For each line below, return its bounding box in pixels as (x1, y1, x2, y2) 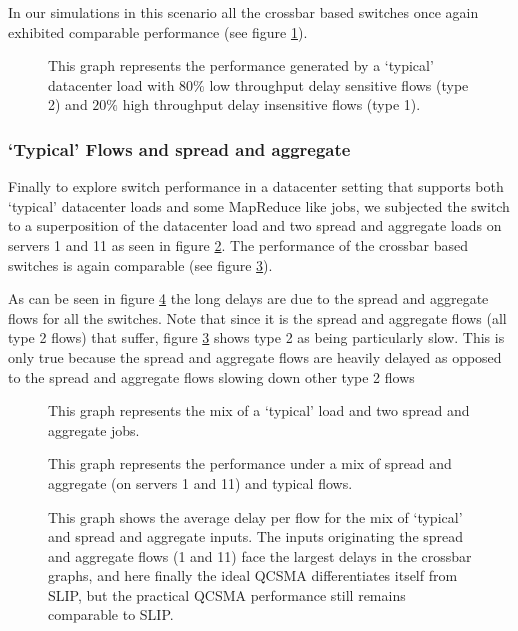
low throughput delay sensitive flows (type (209, 74, 469, 95)
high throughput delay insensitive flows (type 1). (122, 94, 421, 115)
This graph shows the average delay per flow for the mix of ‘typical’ (48, 506, 463, 527)
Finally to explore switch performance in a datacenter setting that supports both (8, 176, 504, 197)
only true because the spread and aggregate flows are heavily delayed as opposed (8, 346, 502, 367)
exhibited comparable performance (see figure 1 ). (8, 21, 308, 42)
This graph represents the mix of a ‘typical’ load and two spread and (48, 400, 470, 421)
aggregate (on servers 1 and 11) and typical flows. (48, 472, 353, 493)
